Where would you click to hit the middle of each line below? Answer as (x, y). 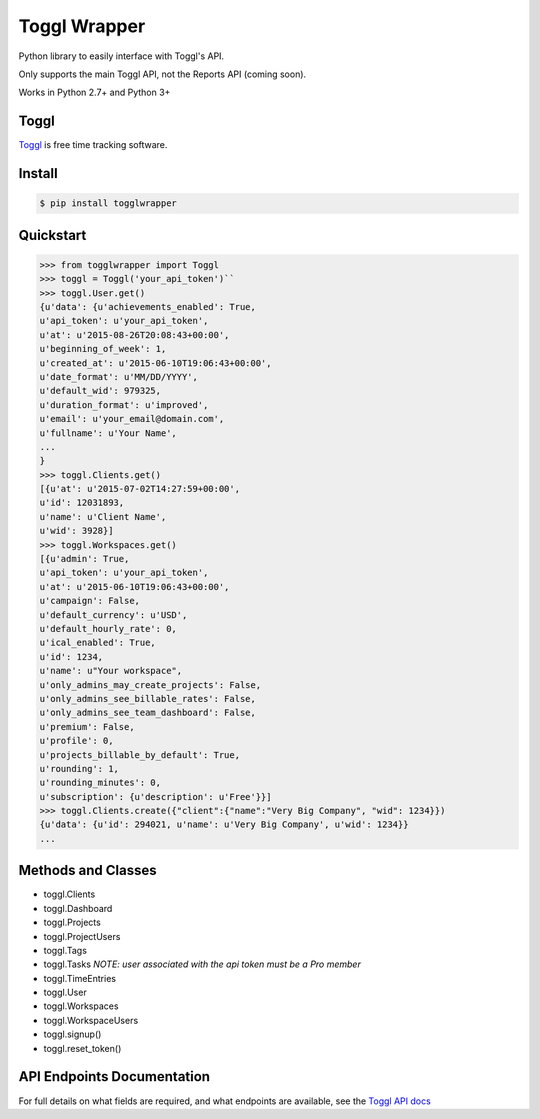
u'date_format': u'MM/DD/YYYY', (119, 376)
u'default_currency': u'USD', (113, 614)
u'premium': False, (87, 726)
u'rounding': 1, (79, 768)
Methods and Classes (87, 870)
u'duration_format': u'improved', (124, 404)
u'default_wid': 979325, (100, 391)
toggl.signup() (72, 1034)
